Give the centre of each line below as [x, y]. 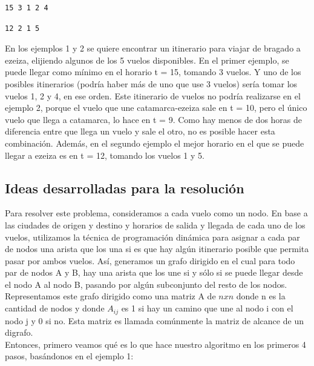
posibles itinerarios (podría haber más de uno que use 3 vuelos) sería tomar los [151, 83]
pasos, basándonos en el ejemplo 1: [69, 356]
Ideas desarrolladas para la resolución [125, 188]
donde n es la [261, 296]
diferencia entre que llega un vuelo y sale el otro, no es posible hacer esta [140, 131]
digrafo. [19, 332]
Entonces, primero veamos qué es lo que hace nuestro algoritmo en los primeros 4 [155, 344]
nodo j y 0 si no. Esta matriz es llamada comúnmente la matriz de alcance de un [154, 320]
